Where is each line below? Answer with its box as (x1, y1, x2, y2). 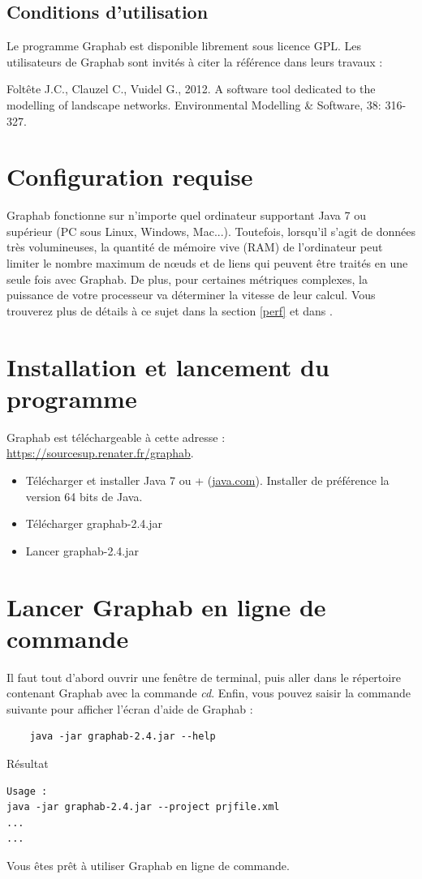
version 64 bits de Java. (25, 487, 143, 504)
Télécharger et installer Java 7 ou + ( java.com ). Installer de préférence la (25, 471, 390, 488)
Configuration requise (6, 160, 253, 193)
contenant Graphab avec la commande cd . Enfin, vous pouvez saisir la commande (6, 684, 411, 701)
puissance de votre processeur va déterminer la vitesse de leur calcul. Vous (6, 286, 376, 303)
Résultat (6, 755, 49, 772)
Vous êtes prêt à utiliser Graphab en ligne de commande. (6, 856, 290, 873)
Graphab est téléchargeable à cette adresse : (6, 428, 226, 445)
